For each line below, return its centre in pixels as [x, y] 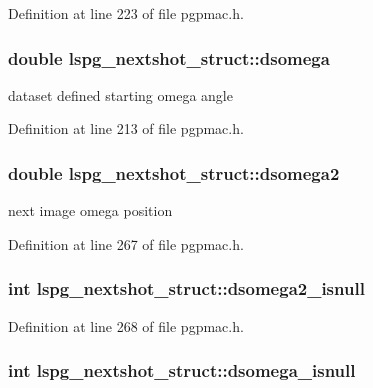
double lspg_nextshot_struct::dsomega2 [174, 172]
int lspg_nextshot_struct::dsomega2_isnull [186, 288]
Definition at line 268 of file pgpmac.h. [126, 325]
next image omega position [90, 210]
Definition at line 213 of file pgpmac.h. [126, 128]
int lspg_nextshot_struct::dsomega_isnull [182, 370]
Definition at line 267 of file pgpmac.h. [126, 243]
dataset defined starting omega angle [120, 94]
